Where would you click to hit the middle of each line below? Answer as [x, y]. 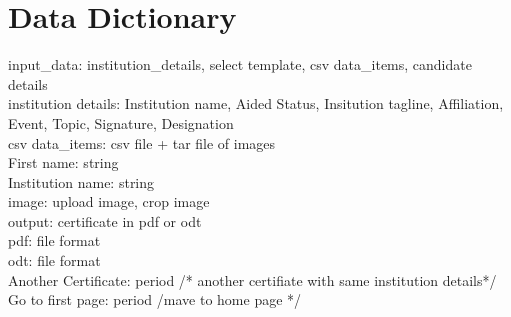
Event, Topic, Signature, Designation [121, 122]
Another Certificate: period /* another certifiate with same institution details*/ [252, 279]
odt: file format [54, 260]
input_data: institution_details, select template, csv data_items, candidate [240, 64]
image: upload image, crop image [109, 201]
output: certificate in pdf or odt [105, 220]
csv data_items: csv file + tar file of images [142, 142]
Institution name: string [81, 181]
